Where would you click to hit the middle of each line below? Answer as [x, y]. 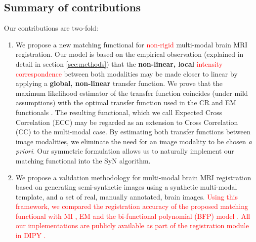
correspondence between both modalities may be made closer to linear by [127, 73]
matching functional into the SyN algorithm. [83, 160]
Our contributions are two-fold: [51, 28]
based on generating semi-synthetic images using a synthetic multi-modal [126, 187]
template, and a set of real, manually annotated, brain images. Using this [127, 196]
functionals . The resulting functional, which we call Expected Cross [119, 112]
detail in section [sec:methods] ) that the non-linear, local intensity [119, 63]
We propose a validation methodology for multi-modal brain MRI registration [133, 177]
